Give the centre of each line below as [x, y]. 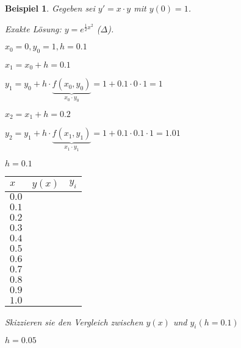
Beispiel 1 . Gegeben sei [50, 8]
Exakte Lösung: [33, 28]
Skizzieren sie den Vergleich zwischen [74, 321]
